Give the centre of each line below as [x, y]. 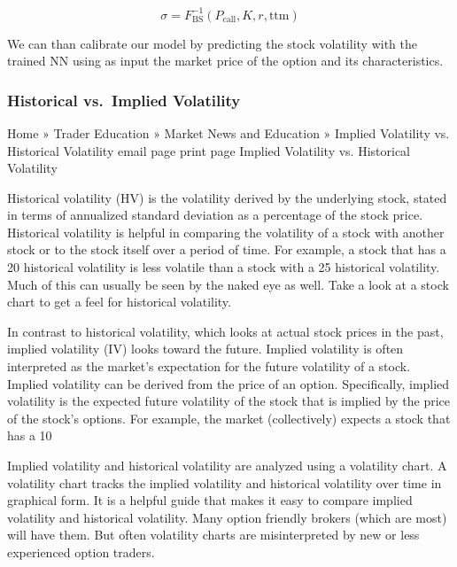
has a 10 [30, 435]
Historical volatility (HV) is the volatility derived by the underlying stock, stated [227, 197]
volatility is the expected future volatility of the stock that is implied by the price [229, 401]
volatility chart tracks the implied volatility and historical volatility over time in [225, 482]
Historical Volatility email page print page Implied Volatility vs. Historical [209, 150]
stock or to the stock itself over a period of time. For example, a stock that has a [227, 249]
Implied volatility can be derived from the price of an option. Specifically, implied [228, 383]
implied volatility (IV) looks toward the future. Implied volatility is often [205, 349]
